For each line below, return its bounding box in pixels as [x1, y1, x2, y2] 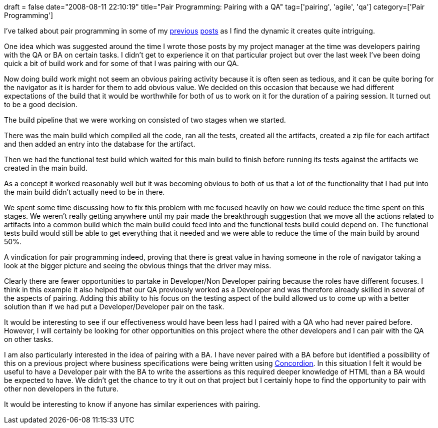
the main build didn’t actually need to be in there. [4, 188, 165, 196]
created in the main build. [4, 164, 87, 172]
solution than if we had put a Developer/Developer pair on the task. [4, 302, 224, 311]
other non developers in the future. [4, 384, 118, 393]
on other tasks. [4, 335, 53, 343]
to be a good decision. [4, 100, 77, 109]
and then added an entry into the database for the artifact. [4, 140, 195, 148]
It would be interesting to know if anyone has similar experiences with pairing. [4, 400, 260, 408]
